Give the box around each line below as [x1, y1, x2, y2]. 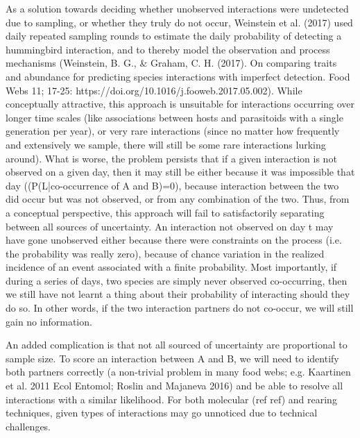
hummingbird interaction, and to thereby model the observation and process [6, 42, 330, 56]
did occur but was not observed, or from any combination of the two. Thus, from [6, 192, 350, 206]
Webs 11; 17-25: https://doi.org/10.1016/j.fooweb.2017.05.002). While [6, 83, 302, 97]
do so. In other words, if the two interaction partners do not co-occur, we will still [6, 301, 354, 315]
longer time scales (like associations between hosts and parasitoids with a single [6, 110, 343, 124]
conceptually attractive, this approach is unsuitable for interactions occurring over [6, 96, 355, 111]
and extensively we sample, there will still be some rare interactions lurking [6, 137, 326, 151]
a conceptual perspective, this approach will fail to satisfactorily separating [6, 205, 325, 219]
